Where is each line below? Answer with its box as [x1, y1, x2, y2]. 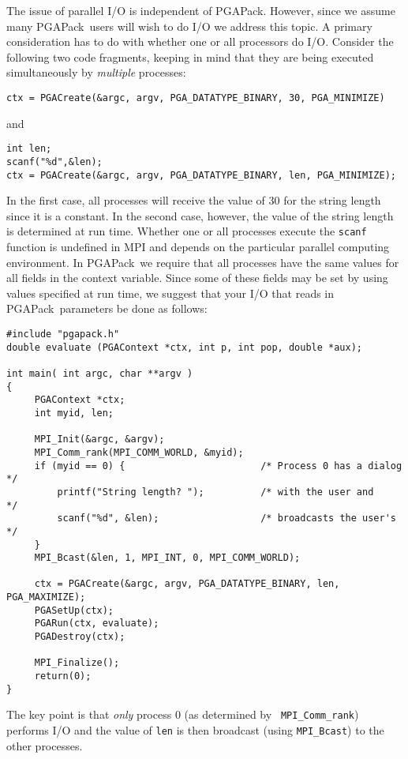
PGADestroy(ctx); [34, 631, 125, 643]
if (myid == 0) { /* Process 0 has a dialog [34, 460, 402, 472]
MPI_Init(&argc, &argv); [34, 434, 165, 445]
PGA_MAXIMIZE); [6, 592, 86, 603]
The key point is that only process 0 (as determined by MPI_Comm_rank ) [6, 706, 359, 723]
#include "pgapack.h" [6, 329, 120, 340]
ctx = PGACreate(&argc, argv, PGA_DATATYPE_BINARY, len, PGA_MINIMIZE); [6, 169, 396, 181]
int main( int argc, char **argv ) [6, 367, 193, 379]
